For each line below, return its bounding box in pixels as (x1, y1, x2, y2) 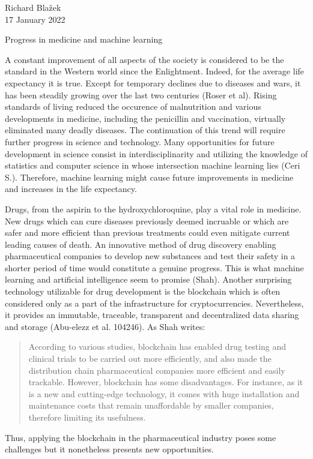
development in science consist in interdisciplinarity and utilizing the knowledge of (5, 147, 308, 160)
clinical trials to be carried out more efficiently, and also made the (28, 352, 272, 365)
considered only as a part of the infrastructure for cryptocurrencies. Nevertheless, (5, 296, 304, 309)
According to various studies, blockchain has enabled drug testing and (28, 340, 287, 353)
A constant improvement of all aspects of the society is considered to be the (5, 53, 284, 65)
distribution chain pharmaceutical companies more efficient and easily (28, 364, 285, 376)
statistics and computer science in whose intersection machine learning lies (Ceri (5, 159, 300, 172)
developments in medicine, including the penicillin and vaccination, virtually (5, 112, 286, 124)
